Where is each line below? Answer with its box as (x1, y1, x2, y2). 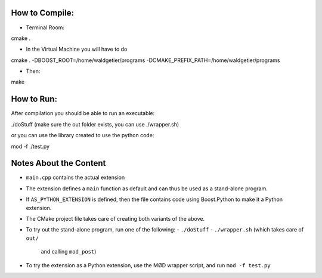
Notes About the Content (11, 158, 106, 168)
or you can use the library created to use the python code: (11, 132, 154, 139)
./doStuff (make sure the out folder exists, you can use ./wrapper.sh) (11, 121, 179, 128)
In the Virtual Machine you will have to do (26, 45, 128, 53)
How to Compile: (11, 8, 75, 18)
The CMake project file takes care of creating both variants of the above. (26, 215, 205, 223)
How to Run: (11, 94, 58, 104)
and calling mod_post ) (41, 248, 97, 255)
